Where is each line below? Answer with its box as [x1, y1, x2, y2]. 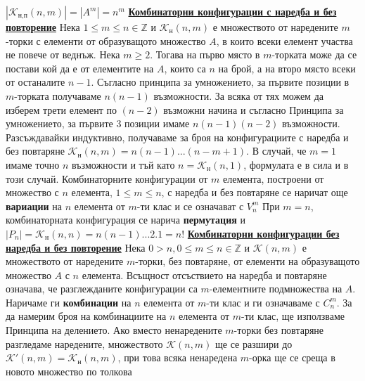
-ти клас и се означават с [136, 198, 244, 213]
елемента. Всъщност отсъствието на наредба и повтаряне [82, 267, 327, 282]
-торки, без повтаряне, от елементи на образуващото [135, 254, 360, 269]
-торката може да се [271, 47, 357, 62]
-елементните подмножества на [209, 281, 342, 296]
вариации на [6, 198, 62, 213]
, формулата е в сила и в [243, 157, 349, 172]
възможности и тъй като [72, 157, 175, 172]
